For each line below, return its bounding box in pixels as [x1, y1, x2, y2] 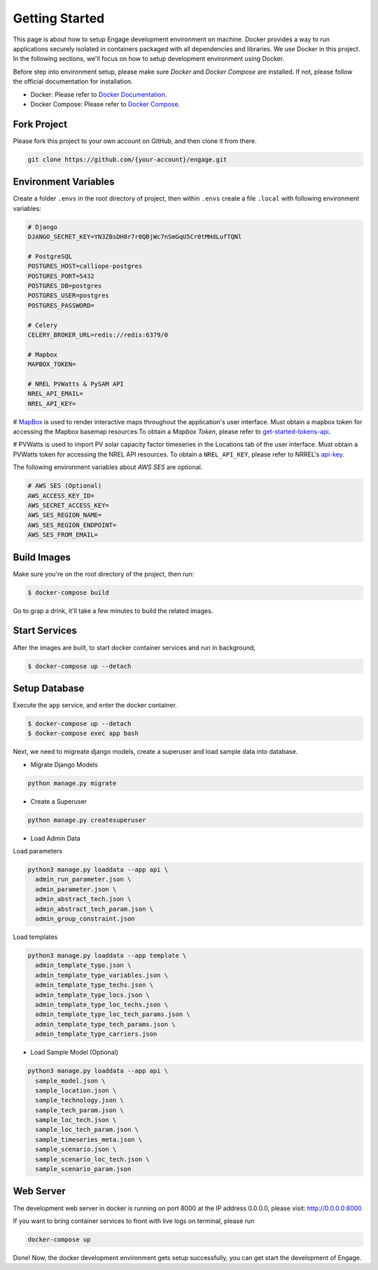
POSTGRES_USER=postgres [27, 292, 110, 299]
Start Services [13, 625, 77, 637]
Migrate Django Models [30, 760, 98, 769]
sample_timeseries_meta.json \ [35, 1135, 143, 1143]
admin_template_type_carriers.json [35, 1030, 157, 1038]
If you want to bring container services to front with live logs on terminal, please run [13, 1217, 255, 1225]
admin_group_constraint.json [35, 915, 136, 923]
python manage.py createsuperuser [27, 816, 146, 824]
